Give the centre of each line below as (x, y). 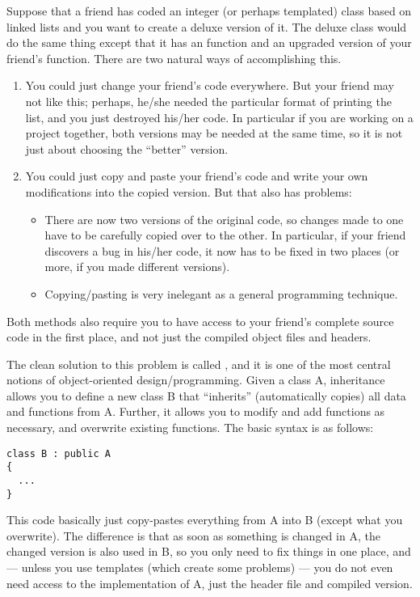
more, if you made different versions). (137, 267)
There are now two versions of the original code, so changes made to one (224, 219)
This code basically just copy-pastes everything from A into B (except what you (205, 520)
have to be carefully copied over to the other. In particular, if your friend (225, 235)
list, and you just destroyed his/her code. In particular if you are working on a (219, 117)
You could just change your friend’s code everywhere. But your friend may (210, 85)
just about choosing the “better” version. (127, 148)
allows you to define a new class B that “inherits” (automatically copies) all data (206, 395)
